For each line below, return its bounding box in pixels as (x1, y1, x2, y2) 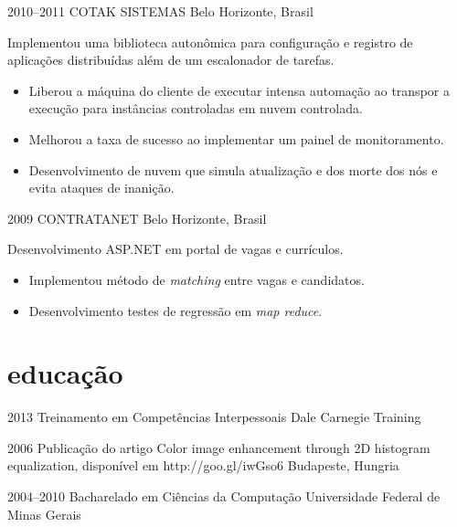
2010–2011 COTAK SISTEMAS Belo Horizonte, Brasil (7, 2, 314, 20)
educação (7, 354, 123, 392)
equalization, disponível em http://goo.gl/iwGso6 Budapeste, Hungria (7, 456, 399, 475)
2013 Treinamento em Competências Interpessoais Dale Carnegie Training (7, 407, 421, 427)
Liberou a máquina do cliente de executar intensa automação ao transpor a (28, 80, 450, 100)
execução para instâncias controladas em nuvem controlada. (28, 99, 363, 118)
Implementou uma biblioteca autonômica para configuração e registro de (7, 32, 413, 51)
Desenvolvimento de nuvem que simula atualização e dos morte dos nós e (28, 160, 438, 179)
